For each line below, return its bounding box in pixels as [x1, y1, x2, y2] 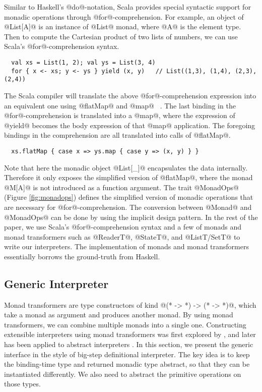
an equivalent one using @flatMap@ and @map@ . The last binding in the [4, 100, 236, 110]
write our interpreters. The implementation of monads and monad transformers [4, 241, 249, 252]
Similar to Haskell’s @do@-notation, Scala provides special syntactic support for [4, 2, 251, 12]
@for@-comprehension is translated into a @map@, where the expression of [4, 110, 235, 121]
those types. [4, 378, 41, 389]
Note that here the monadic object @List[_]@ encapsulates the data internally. [4, 162, 248, 173]
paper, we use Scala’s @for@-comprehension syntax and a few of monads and [4, 221, 242, 232]
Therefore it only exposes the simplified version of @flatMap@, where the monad [4, 172, 253, 183]
